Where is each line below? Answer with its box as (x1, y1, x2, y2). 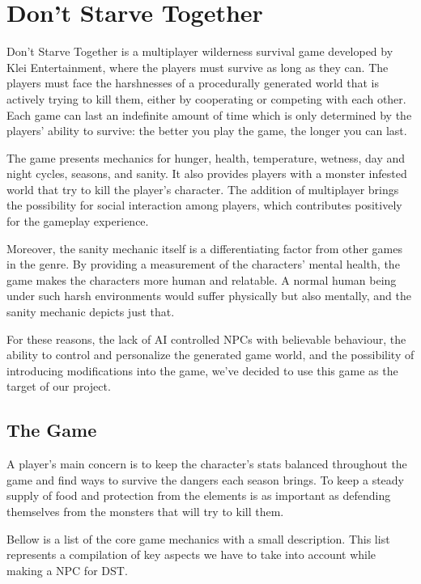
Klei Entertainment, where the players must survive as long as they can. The (6, 58, 389, 75)
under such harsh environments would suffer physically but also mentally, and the (6, 287, 411, 304)
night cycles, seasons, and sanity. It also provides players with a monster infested (6, 165, 407, 182)
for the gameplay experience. (6, 213, 149, 230)
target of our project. (6, 378, 111, 395)
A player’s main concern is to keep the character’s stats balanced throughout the (6, 455, 407, 472)
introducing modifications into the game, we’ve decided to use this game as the (6, 362, 398, 379)
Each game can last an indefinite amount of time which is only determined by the (6, 106, 412, 123)
